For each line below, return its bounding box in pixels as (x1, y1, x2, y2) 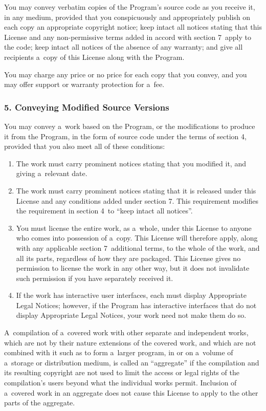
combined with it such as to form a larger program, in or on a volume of (4, 347, 233, 358)
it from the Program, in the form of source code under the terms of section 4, (4, 131, 247, 141)
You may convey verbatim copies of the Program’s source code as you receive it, (4, 2, 255, 12)
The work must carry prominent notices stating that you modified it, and (16, 158, 246, 168)
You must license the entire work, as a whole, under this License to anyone (16, 222, 252, 233)
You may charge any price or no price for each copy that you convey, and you (4, 69, 247, 79)
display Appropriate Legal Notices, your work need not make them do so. (16, 310, 247, 320)
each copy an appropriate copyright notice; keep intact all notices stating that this (4, 21, 262, 32)
